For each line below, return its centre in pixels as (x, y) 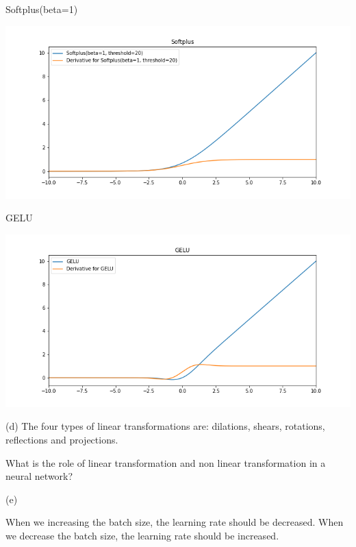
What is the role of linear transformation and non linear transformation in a (166, 462)
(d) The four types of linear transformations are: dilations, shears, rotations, (165, 426)
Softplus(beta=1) (42, 9)
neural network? (39, 476)
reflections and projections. (62, 439)
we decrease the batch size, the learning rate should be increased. (142, 535)
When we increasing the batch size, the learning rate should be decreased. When (175, 522)
